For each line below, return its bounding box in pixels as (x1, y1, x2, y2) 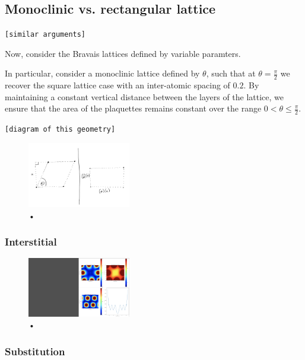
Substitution (5, 343, 65, 358)
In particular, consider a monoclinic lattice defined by (5, 67, 200, 79)
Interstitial (5, 234, 57, 249)
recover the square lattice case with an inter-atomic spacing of (5, 79, 230, 91)
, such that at (206, 67, 256, 79)
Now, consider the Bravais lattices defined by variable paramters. (5, 47, 241, 59)
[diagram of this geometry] (5, 125, 116, 134)
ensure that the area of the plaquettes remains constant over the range (5, 102, 262, 114)
